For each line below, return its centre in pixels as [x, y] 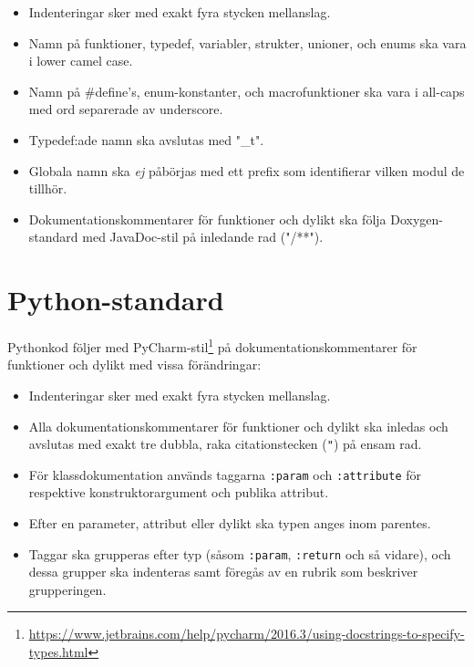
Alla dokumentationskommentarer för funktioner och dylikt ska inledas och [238, 426]
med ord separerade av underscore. [126, 109]
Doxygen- [417, 219]
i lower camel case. [81, 61]
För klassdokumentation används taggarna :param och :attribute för [225, 474]
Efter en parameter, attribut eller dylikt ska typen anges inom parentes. [230, 523]
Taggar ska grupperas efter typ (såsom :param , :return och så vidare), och [240, 553]
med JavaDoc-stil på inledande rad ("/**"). [203, 237]
